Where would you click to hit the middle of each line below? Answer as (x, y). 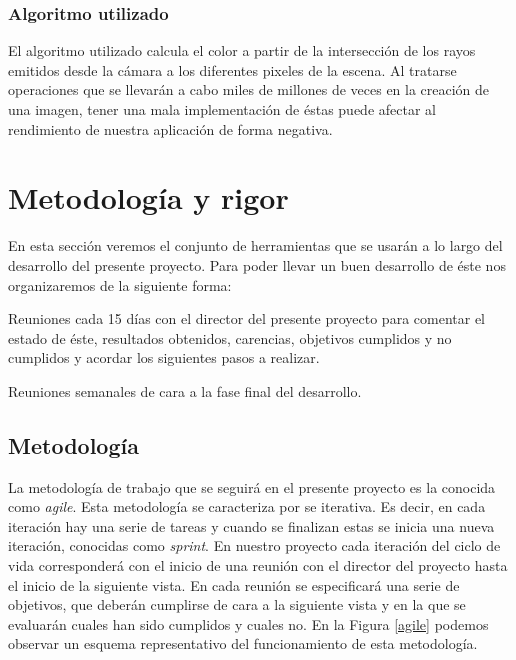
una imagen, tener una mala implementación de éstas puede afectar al (222, 109)
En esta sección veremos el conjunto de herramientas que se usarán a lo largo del (255, 245)
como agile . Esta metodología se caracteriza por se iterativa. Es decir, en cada (247, 506)
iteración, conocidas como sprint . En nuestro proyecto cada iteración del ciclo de (254, 545)
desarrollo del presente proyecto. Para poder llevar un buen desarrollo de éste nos (257, 264)
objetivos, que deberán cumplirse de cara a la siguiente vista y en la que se (237, 604)
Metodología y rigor (148, 197)
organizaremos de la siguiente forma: (120, 284)
